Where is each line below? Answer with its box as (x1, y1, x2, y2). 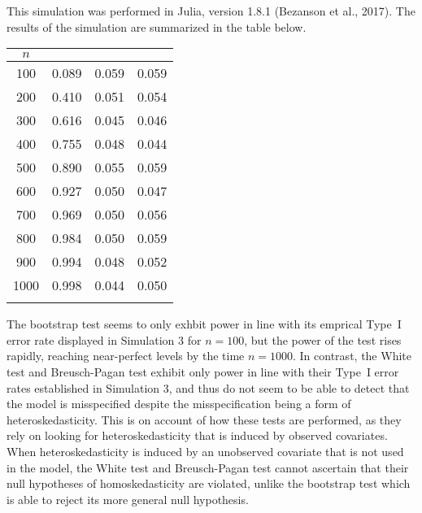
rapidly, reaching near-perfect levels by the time (7, 347, 245, 364)
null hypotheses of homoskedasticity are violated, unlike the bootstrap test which (7, 475, 411, 492)
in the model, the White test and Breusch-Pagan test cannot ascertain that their (7, 459, 409, 476)
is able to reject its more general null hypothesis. (7, 490, 249, 507)
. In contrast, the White (293, 347, 411, 364)
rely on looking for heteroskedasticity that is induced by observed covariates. (7, 427, 388, 444)
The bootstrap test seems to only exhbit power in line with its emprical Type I (7, 315, 402, 333)
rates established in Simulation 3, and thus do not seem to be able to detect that (7, 379, 410, 396)
